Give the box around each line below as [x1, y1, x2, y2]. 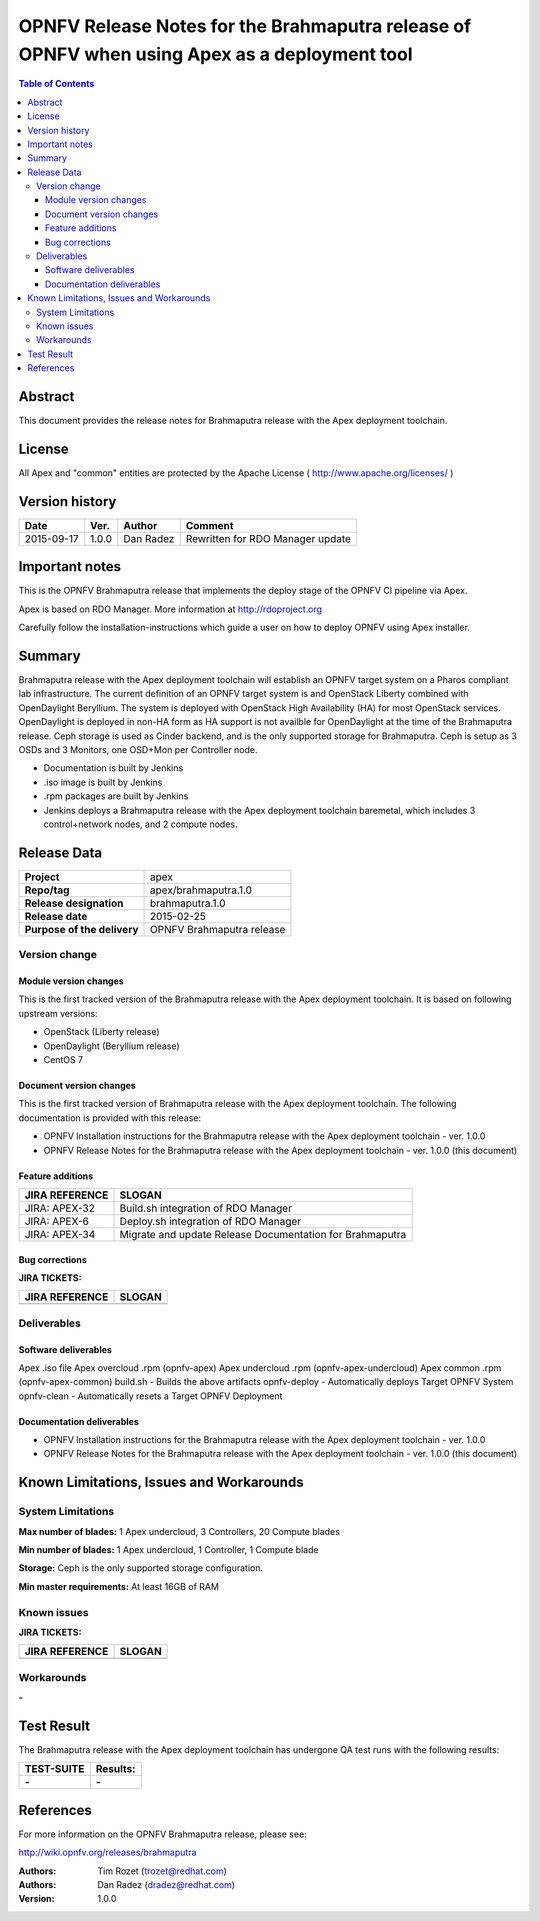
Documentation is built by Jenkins [43, 762, 184, 774]
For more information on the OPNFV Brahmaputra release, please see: [18, 1828, 307, 1840]
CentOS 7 [43, 1054, 84, 1066]
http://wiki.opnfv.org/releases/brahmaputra [18, 1846, 197, 1859]
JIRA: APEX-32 [24, 1201, 95, 1215]
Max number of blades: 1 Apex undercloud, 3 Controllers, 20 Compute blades [18, 1525, 340, 1537]
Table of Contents [18, 78, 95, 90]
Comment [185, 518, 234, 532]
